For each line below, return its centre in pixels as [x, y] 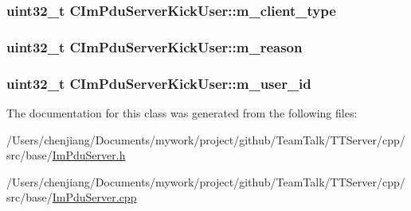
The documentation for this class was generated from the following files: [182, 112]
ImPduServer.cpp [94, 197]
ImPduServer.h [89, 155]
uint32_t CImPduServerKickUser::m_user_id [159, 83]
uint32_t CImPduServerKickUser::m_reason [155, 46]
